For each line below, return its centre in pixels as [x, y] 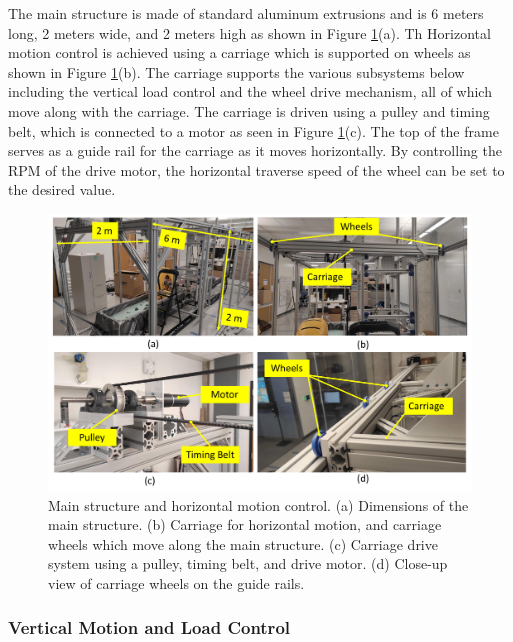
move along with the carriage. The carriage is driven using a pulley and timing [249, 110]
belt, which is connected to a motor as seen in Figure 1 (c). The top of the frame [253, 130]
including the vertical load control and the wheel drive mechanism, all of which [250, 91]
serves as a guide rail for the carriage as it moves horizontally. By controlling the [255, 150]
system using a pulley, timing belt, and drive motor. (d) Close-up [248, 563]
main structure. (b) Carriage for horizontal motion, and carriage [245, 524]
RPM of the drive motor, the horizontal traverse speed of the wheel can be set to [256, 169]
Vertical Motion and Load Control [149, 627]
